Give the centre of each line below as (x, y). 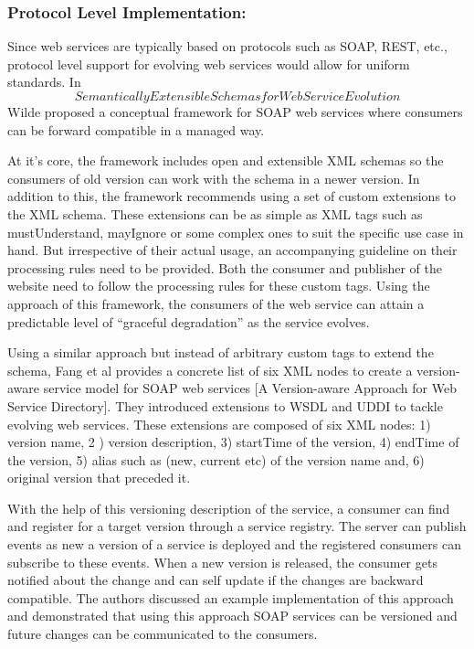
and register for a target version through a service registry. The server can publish (237, 526)
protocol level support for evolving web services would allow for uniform (209, 64)
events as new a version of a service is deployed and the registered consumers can (234, 544)
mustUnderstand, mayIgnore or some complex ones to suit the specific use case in (236, 232)
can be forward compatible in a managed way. (136, 129)
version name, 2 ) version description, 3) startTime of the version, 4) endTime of (233, 442)
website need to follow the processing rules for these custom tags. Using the (219, 286)
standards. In (44, 82)
